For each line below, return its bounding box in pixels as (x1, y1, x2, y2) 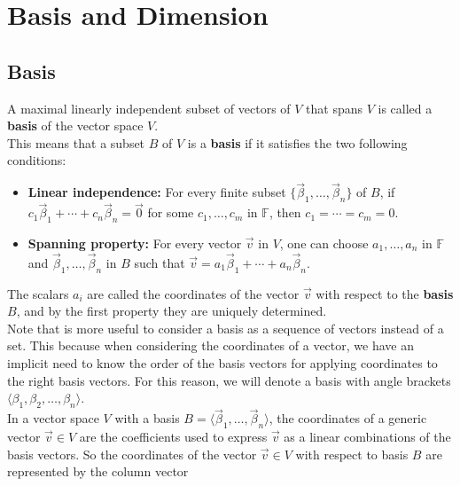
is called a (378, 98, 433, 117)
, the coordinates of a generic (269, 409, 427, 427)
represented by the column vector (7, 462, 189, 481)
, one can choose (279, 233, 369, 252)
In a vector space (7, 409, 99, 427)
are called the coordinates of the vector (87, 284, 300, 302)
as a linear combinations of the (284, 427, 451, 445)
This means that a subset (7, 133, 145, 152)
